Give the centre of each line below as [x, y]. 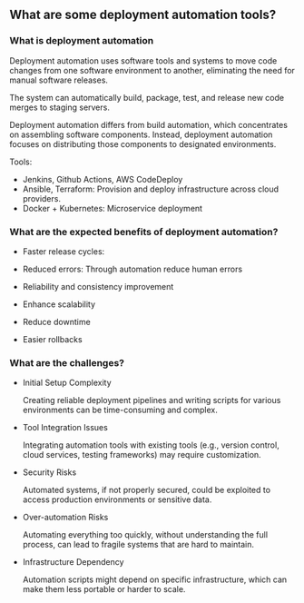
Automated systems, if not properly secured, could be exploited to [146, 490]
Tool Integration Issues [65, 428]
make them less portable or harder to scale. [104, 589]
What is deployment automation [82, 41]
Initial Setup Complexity [67, 383]
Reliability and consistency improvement [98, 286]
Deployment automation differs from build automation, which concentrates [149, 124]
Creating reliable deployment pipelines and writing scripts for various [152, 400]
